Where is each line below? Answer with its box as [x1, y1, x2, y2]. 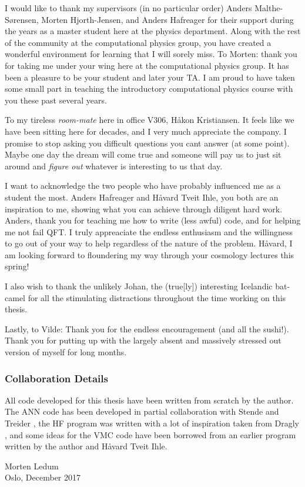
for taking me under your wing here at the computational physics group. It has [5, 59, 289, 71]
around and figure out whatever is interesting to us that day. [5, 159, 223, 172]
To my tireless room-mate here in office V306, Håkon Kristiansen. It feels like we [5, 114, 294, 126]
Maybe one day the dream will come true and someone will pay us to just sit [5, 148, 281, 161]
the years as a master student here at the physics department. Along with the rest [5, 25, 301, 37]
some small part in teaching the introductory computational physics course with [5, 82, 293, 95]
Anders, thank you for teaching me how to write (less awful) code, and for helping [5, 214, 301, 226]
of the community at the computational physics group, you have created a [5, 36, 272, 48]
